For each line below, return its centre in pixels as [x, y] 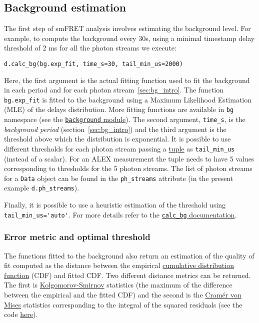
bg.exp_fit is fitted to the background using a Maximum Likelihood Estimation [128, 99]
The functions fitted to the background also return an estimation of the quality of [129, 255]
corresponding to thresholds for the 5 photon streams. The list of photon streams [128, 168]
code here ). [21, 314]
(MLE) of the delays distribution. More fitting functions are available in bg [119, 109]
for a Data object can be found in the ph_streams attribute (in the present [119, 178]
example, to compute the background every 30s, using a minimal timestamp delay [129, 38]
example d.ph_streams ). [42, 188]
